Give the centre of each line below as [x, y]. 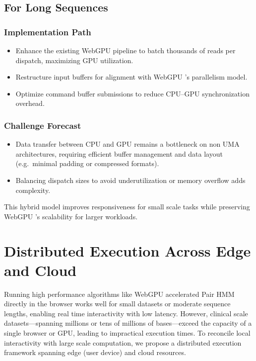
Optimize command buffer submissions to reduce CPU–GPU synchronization [132, 93]
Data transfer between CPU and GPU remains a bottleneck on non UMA [128, 144]
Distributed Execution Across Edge [128, 250]
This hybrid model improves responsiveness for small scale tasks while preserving [127, 207]
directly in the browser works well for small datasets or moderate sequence [117, 304]
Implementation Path [48, 32]
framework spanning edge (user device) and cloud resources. [95, 352]
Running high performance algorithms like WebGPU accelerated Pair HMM [119, 294]
